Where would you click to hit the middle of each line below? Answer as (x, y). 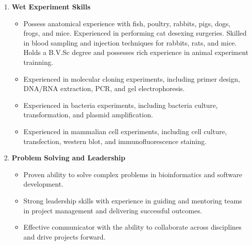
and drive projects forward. (64, 236)
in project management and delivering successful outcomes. (113, 210)
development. (43, 184)
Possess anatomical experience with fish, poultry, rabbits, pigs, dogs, (127, 23)
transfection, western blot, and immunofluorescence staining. (115, 141)
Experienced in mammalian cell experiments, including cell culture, (125, 131)
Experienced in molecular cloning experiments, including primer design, (132, 78)
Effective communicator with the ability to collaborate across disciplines (132, 227)
